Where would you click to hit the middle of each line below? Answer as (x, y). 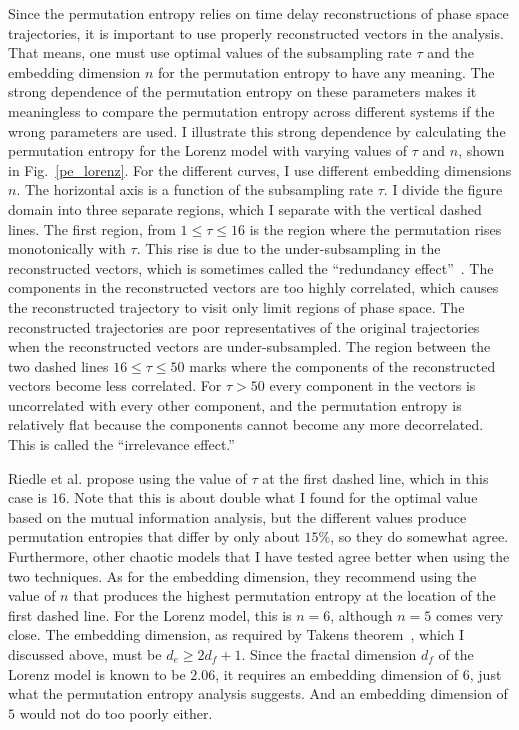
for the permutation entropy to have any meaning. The (326, 71)
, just (485, 673)
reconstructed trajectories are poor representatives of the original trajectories (244, 326)
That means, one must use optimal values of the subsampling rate (210, 52)
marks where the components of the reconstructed (342, 365)
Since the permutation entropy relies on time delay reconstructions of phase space (258, 13)
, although (361, 614)
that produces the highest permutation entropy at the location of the (284, 595)
